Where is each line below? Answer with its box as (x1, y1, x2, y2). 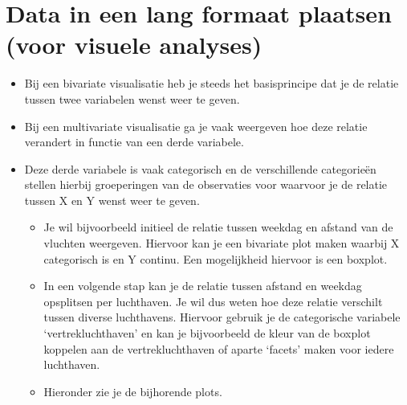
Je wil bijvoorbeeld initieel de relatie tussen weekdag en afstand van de (43, 219, 393, 235)
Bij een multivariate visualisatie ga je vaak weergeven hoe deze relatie (24, 117, 368, 134)
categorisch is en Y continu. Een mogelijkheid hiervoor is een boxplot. (43, 250, 388, 267)
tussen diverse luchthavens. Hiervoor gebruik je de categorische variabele (43, 309, 401, 325)
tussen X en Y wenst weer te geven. (24, 191, 200, 208)
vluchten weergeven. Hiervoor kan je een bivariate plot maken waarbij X (43, 235, 400, 252)
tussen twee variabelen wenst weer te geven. (24, 90, 240, 107)
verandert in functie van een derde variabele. (24, 133, 244, 150)
